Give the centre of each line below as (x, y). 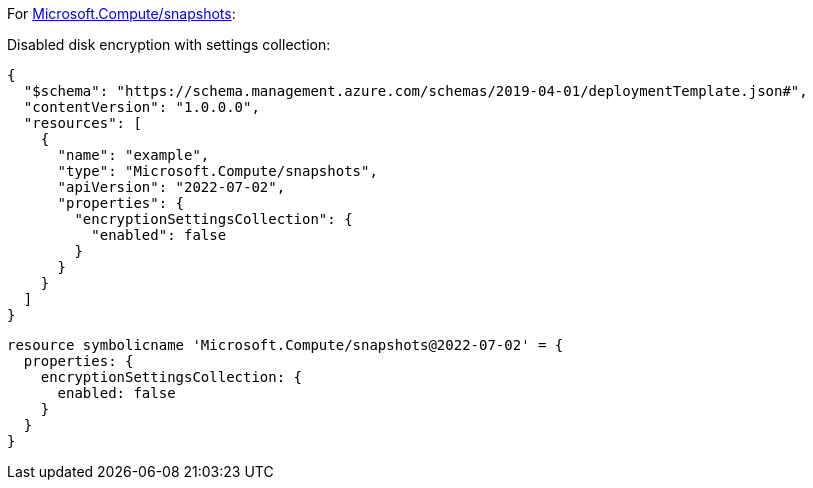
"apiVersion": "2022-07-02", (171, 187)
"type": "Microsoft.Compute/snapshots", (217, 171)
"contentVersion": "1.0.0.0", (141, 107)
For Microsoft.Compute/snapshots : (121, 13)
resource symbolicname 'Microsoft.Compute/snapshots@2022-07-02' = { (285, 345)
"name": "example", (133, 155)
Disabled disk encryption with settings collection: (169, 44)
